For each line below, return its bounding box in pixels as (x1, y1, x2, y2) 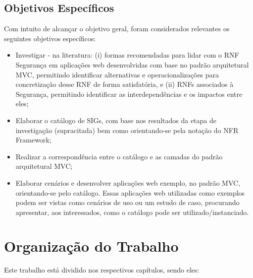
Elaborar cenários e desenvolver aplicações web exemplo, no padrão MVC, (15, 177, 241, 188)
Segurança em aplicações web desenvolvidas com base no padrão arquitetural (15, 59, 249, 69)
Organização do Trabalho (4, 236, 179, 256)
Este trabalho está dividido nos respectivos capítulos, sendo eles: (4, 265, 200, 275)
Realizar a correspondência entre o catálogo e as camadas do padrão (15, 151, 223, 161)
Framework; (15, 135, 51, 145)
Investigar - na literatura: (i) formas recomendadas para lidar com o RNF (15, 50, 239, 60)
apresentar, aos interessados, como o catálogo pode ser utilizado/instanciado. (15, 207, 249, 217)
